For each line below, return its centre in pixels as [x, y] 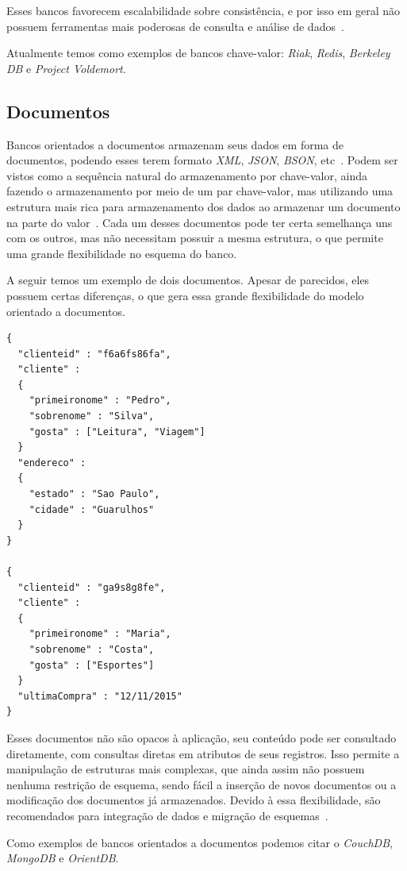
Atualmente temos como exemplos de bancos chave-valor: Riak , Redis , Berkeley [198, 53]
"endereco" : [52, 462]
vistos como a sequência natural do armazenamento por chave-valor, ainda [187, 175]
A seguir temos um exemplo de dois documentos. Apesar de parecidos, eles [188, 280]
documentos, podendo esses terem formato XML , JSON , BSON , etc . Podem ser [202, 160]
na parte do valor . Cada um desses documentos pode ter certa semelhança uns [200, 222]
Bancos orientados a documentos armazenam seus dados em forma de [175, 144]
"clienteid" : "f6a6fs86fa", [94, 354]
